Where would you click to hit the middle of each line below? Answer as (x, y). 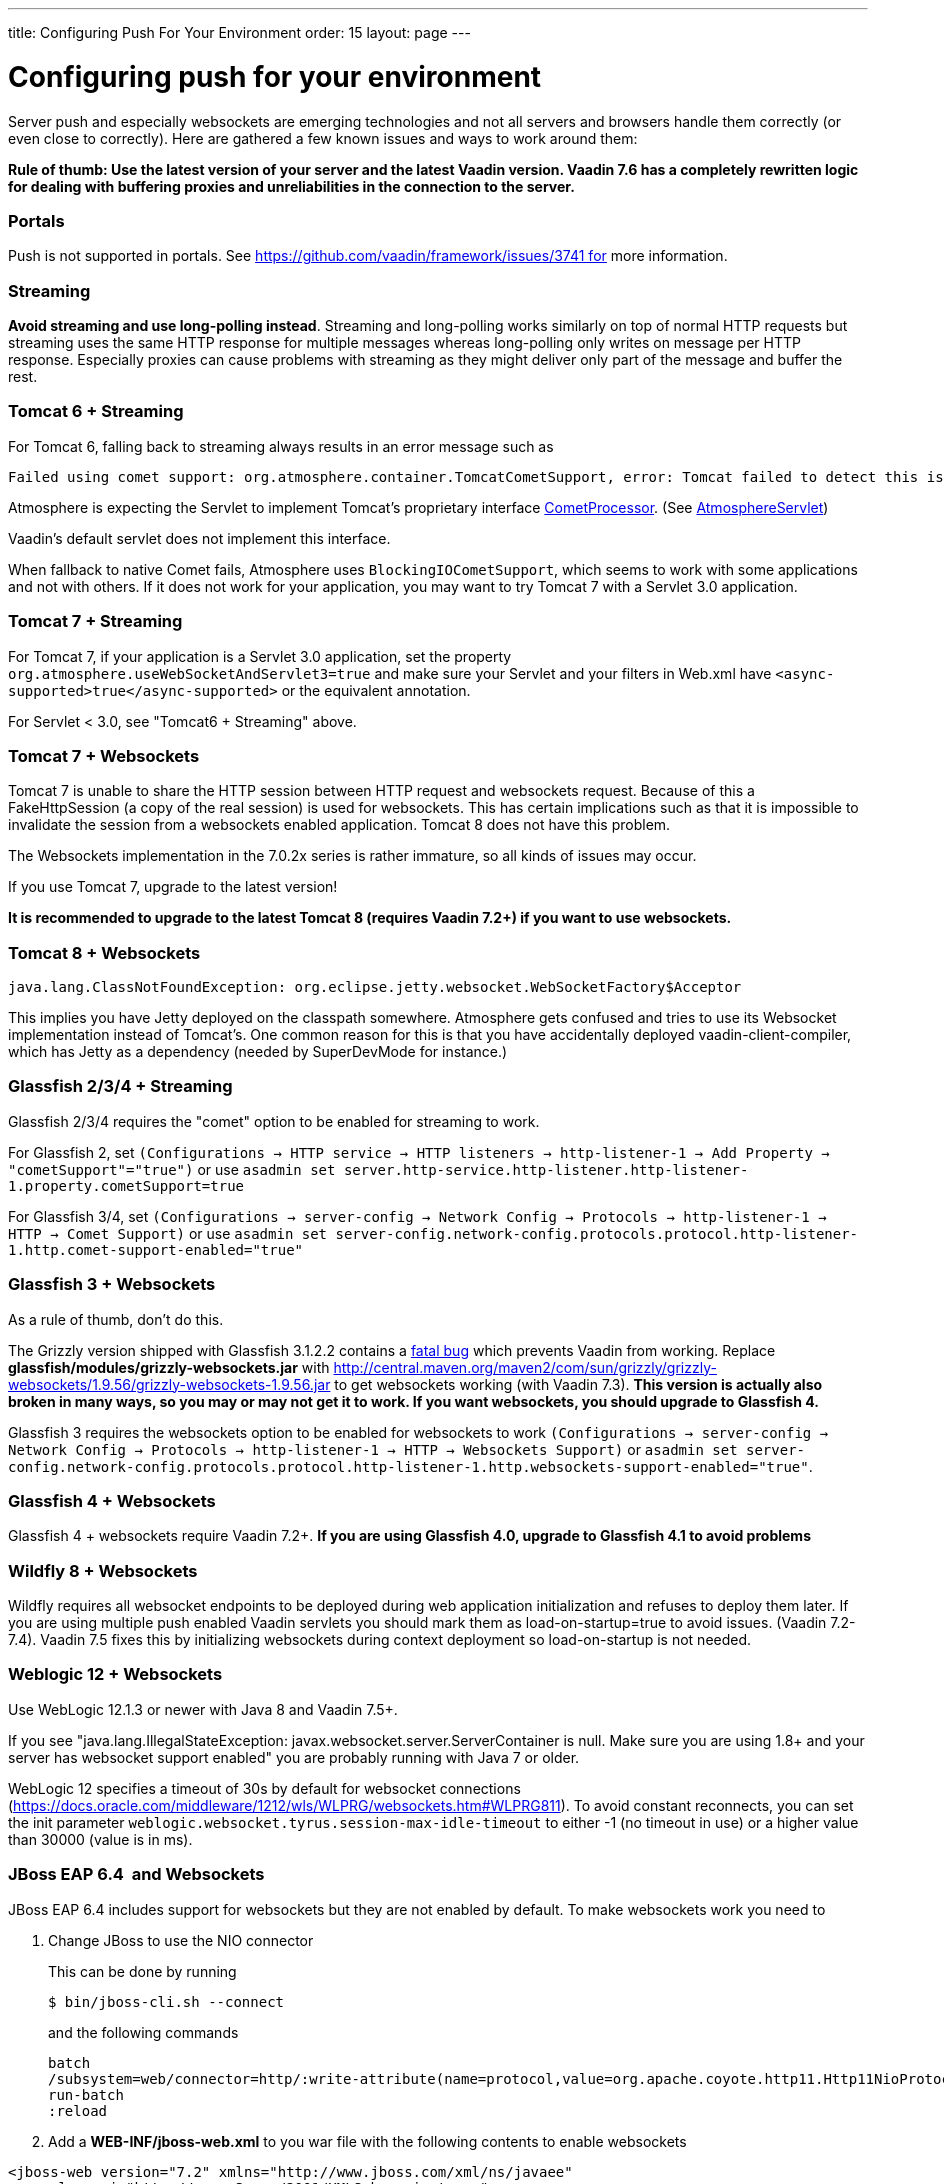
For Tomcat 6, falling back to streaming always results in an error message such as (281, 446)
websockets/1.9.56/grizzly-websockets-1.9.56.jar (169, 1384)
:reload (78, 2110)
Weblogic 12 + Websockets (115, 1674)
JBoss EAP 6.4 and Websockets (136, 1874)
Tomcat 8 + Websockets (104, 952)
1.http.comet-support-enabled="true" (156, 1249)
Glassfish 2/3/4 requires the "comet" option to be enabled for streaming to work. (274, 1121)
